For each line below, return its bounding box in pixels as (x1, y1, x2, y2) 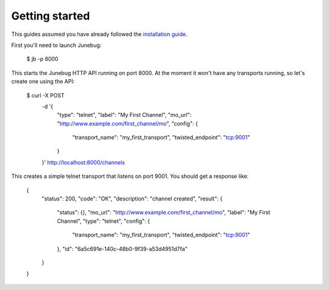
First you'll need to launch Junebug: (11, 41, 102, 49)
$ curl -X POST (26, 91, 65, 99)
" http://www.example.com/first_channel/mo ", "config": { (57, 119, 198, 127)
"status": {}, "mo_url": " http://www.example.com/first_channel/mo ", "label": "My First (57, 209, 271, 216)
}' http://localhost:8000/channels (41, 158, 125, 166)
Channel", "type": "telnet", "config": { (57, 217, 150, 225)
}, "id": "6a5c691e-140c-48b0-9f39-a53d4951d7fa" (57, 245, 188, 252)
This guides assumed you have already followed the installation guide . (11, 30, 188, 38)
